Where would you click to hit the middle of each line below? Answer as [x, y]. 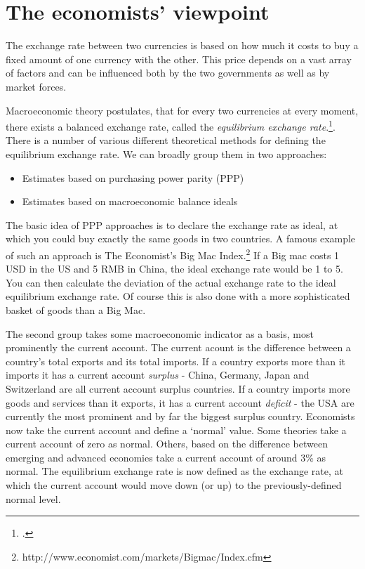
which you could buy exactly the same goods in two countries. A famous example [181, 238]
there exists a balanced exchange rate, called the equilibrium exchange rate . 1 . [171, 125]
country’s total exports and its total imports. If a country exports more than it [176, 361]
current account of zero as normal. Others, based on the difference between [167, 444]
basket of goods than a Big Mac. [76, 309]
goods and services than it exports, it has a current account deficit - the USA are [180, 402]
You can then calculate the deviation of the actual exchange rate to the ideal [171, 282]
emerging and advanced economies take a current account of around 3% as [166, 457]
